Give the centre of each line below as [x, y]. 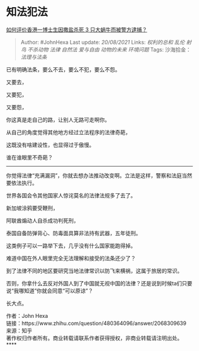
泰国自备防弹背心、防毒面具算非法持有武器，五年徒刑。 [73, 233]
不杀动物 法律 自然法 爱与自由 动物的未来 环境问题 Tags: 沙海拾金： [109, 49]
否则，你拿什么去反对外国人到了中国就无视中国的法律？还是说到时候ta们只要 [99, 283]
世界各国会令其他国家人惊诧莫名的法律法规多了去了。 [71, 195]
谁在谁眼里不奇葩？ [30, 157]
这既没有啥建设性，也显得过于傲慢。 [50, 145]
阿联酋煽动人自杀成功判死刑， [42, 220]
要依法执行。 [22, 183]
